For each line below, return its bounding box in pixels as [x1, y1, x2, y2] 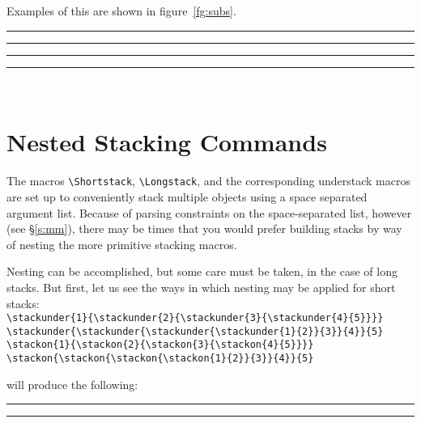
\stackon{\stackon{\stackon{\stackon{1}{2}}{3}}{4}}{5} [6, 353, 314, 365]
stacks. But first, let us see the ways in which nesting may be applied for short [6, 278, 396, 295]
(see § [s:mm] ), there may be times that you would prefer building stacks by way [6, 220, 402, 237]
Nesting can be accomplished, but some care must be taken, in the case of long [6, 263, 398, 280]
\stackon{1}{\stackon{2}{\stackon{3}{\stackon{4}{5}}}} [6, 339, 314, 351]
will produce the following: [6, 375, 138, 392]
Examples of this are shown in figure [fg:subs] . [6, 2, 236, 19]
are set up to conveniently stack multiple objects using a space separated [6, 188, 368, 205]
